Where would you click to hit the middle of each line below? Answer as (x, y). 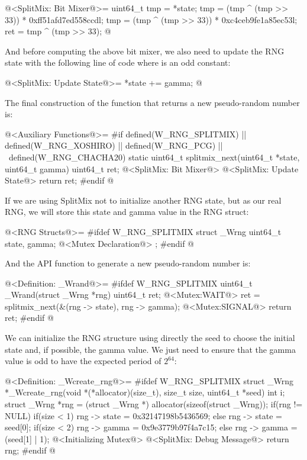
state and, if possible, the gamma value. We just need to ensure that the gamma (150, 349)
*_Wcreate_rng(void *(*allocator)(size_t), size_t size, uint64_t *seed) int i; (145, 392)
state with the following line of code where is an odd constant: (118, 62)
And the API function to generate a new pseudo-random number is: (128, 263)
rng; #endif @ (30, 450)
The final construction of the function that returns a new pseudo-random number (152, 102)
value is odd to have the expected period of (83, 361)
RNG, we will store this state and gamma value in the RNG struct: (127, 212)
